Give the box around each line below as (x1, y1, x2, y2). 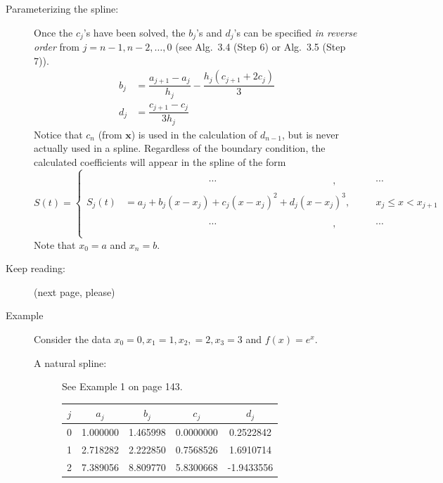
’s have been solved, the (83, 25, 186, 39)
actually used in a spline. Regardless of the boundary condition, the (34, 141, 326, 155)
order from (34, 39, 79, 54)
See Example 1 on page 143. (62, 379, 183, 394)
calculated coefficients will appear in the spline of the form (34, 154, 286, 169)
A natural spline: (34, 355, 107, 370)
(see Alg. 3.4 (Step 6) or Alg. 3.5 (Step (175, 39, 346, 54)
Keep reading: (6, 261, 65, 276)
